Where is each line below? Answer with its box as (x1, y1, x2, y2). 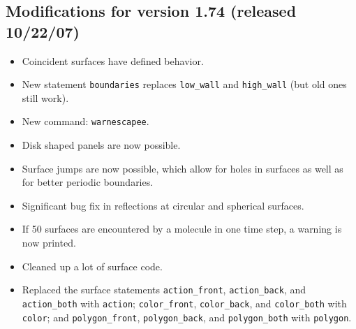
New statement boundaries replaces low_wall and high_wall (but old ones (22, 77, 347, 92)
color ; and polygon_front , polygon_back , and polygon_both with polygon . (22, 309, 352, 324)
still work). (22, 90, 69, 105)
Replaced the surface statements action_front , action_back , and (22, 282, 306, 297)
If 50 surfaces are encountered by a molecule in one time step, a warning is (22, 221, 342, 236)
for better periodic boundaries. (22, 175, 154, 189)
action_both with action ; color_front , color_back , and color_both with (22, 295, 347, 310)
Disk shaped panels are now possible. (22, 138, 181, 152)
